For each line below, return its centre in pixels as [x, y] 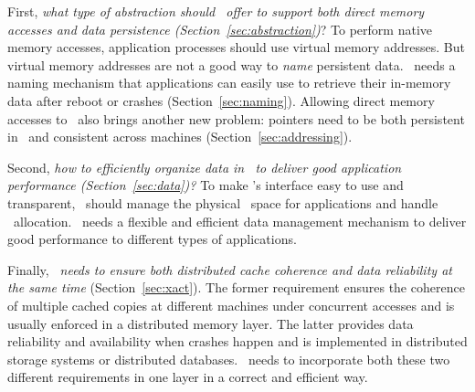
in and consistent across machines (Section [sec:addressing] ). [180, 137]
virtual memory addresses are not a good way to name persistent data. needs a [232, 64]
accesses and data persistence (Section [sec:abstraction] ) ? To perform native [220, 29]
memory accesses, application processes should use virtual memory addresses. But [236, 47]
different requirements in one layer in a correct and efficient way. [188, 377]
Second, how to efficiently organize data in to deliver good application [205, 167]
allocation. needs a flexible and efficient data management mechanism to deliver [240, 221]
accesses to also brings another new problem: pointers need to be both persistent [236, 118]
